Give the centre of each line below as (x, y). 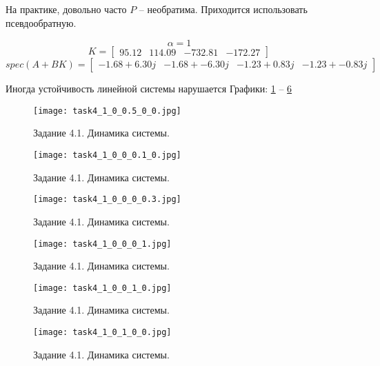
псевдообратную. (41, 22)
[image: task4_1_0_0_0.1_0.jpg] (107, 155)
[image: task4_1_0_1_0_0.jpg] (102, 333)
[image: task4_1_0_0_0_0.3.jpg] (107, 200)
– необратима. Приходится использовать (223, 9)
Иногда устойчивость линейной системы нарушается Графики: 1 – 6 (149, 89)
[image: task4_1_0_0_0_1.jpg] (102, 244)
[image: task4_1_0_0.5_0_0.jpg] (107, 111)
